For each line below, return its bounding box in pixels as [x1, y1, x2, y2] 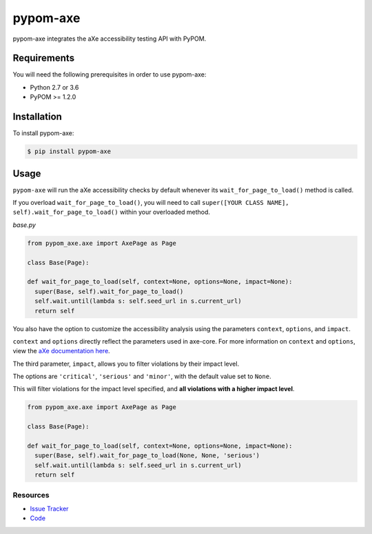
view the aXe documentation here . [12, 347, 110, 355]
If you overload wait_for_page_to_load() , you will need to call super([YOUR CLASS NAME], [12, 199, 289, 207]
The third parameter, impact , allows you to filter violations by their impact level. [12, 359, 240, 368]
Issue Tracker [30, 504, 69, 513]
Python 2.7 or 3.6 [30, 83, 79, 91]
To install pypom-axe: [12, 129, 74, 137]
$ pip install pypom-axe [27, 148, 112, 155]
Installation [12, 111, 62, 123]
